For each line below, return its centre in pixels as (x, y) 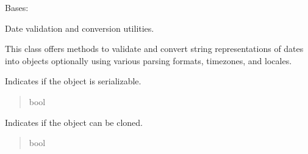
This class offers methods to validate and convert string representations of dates (154, 49)
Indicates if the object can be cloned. (74, 122)
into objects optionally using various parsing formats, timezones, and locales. (149, 60)
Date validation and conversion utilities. (80, 28)
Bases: (17, 7)
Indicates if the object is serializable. (73, 81)
